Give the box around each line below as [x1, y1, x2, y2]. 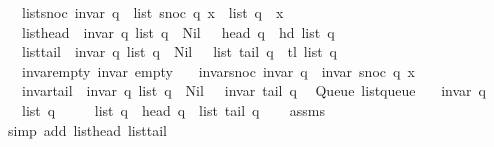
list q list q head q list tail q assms [21, 99, 326, 120]
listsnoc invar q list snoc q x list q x [21, 2, 284, 22]
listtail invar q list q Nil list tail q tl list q [21, 41, 338, 62]
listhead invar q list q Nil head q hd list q [21, 21, 335, 42]
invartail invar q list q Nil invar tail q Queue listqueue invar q [21, 80, 486, 101]
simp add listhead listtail [7, 119, 167, 140]
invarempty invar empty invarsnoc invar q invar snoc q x [21, 60, 415, 81]
